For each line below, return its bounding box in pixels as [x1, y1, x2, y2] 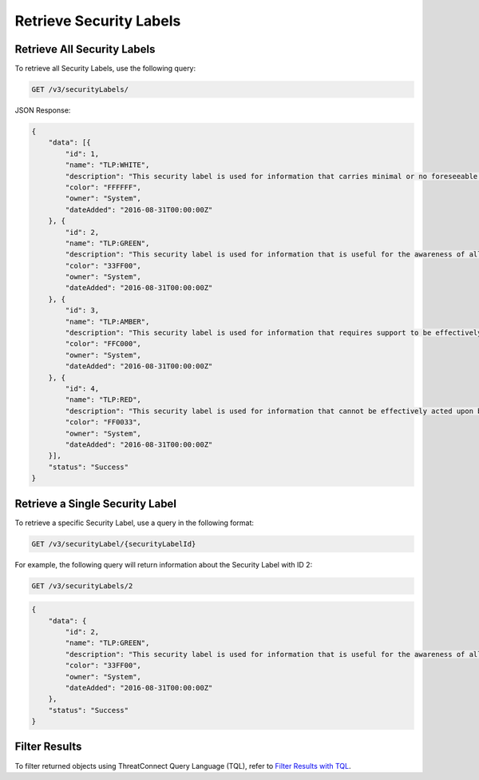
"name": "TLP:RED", [65, 396, 141, 404]
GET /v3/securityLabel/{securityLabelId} [31, 539, 196, 548]
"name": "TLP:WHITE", [65, 161, 150, 169]
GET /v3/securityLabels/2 [31, 581, 133, 591]
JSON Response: [14, 105, 71, 115]
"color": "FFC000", [65, 340, 141, 348]
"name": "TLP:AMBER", [65, 316, 150, 326]
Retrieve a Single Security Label [14, 496, 177, 511]
